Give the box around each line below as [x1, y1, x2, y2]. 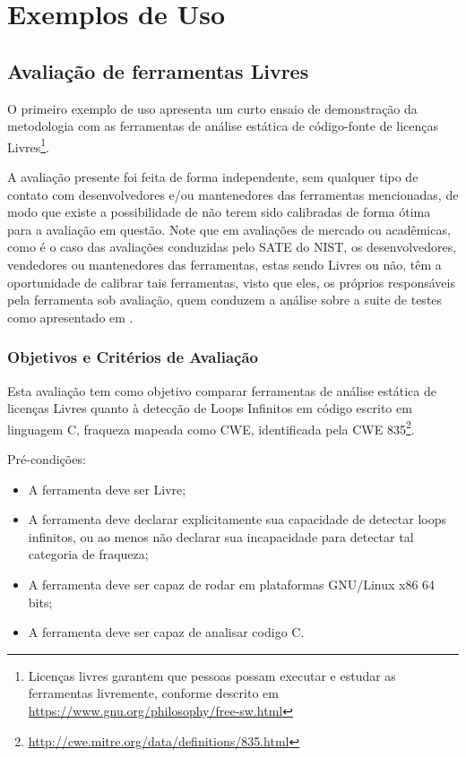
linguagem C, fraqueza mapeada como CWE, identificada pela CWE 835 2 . [7, 417, 415, 438]
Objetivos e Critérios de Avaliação [7, 346, 258, 368]
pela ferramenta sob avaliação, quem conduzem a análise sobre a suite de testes [7, 290, 443, 309]
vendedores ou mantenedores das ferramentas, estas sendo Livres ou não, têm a [7, 254, 442, 273]
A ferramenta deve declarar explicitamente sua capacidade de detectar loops [28, 510, 446, 529]
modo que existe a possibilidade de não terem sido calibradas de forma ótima [7, 202, 431, 221]
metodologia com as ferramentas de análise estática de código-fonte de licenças [7, 116, 439, 135]
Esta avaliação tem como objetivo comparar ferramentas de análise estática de [7, 381, 436, 400]
